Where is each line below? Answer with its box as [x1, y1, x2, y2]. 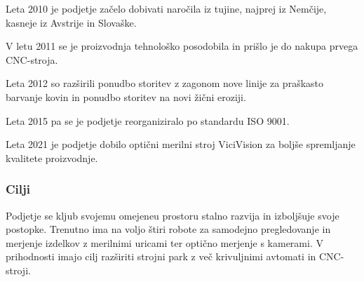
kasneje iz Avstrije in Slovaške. [6, 15, 137, 29]
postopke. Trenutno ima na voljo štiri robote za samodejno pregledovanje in [6, 222, 331, 236]
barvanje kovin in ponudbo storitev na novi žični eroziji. [6, 89, 246, 104]
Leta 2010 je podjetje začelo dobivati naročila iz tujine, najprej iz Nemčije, [6, 1, 327, 15]
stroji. [6, 262, 31, 277]
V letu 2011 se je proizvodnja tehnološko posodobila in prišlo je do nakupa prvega [6, 39, 358, 53]
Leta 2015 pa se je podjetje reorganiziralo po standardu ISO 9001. [6, 113, 290, 128]
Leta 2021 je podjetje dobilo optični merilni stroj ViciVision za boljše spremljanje [6, 137, 356, 152]
